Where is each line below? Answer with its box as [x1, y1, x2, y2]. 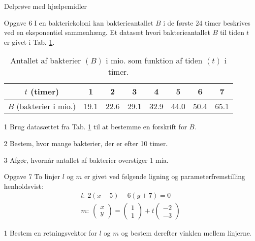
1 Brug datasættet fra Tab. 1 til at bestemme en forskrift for [4, 121, 187, 132]
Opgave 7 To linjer [4, 171, 60, 181]
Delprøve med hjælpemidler [4, 1, 87, 11]
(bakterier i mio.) [16, 100, 76, 112]
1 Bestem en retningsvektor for [4, 228, 97, 238]
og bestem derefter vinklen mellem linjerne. [121, 228, 252, 238]
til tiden [220, 27, 244, 37]
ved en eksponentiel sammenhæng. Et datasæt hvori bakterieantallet [4, 27, 210, 37]
